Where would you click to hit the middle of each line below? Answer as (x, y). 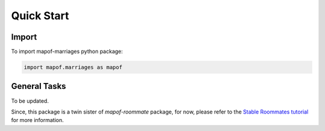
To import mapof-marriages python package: (67, 52)
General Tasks (39, 86)
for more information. (38, 120)
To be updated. (30, 101)
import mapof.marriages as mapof (73, 67)
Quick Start (40, 16)
